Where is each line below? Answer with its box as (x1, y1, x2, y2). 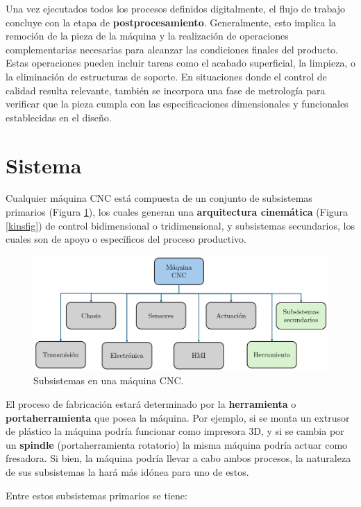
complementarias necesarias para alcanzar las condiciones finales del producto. (6, 42, 338, 56)
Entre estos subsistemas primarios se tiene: (6, 488, 187, 502)
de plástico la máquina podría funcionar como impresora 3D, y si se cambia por (6, 424, 344, 438)
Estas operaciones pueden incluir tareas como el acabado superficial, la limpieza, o (6, 55, 355, 70)
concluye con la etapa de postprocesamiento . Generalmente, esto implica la (6, 15, 337, 29)
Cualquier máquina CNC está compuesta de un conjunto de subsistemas (6, 191, 312, 205)
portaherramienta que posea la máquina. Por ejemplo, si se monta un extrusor (6, 410, 350, 424)
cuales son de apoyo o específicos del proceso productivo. (6, 232, 246, 246)
